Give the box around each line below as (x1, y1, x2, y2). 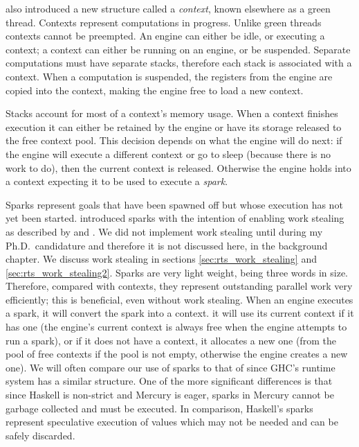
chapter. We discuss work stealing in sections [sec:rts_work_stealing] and (6, 252, 317, 266)
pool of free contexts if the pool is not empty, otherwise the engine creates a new (6, 347, 348, 361)
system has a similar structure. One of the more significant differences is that (6, 374, 333, 388)
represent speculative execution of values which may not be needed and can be (6, 414, 338, 429)
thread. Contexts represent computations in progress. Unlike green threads (6, 15, 322, 29)
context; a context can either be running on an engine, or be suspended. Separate (6, 42, 351, 56)
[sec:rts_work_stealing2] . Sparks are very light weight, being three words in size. (6, 265, 349, 279)
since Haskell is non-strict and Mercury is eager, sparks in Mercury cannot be (6, 387, 334, 402)
